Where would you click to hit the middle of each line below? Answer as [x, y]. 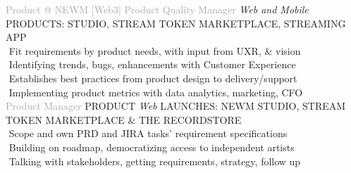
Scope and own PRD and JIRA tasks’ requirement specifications [148, 133]
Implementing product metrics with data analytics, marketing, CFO [156, 92]
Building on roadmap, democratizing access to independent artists [152, 147]
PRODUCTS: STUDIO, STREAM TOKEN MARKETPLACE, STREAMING [176, 23]
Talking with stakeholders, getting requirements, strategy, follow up [155, 161]
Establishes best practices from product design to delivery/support [153, 78]
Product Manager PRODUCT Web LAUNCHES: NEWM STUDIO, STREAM [176, 106]
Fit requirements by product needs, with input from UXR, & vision [155, 50]
